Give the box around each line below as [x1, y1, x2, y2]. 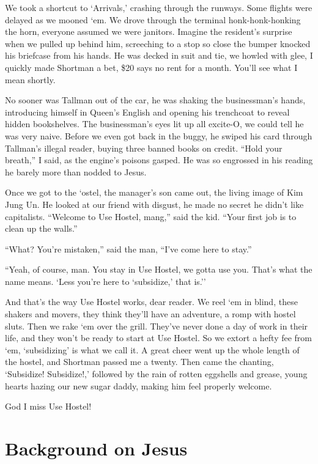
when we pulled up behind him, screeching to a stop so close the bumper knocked [5, 37, 311, 50]
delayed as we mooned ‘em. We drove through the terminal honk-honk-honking [5, 13, 301, 26]
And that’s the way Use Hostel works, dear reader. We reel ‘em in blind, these [5, 295, 298, 308]
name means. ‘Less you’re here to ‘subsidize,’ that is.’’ [5, 274, 206, 287]
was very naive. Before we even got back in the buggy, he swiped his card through [5, 129, 312, 142]
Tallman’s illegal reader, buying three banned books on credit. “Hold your [5, 141, 283, 154]
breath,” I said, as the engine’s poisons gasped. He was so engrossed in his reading [5, 153, 313, 166]
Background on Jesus [5, 436, 188, 460]
